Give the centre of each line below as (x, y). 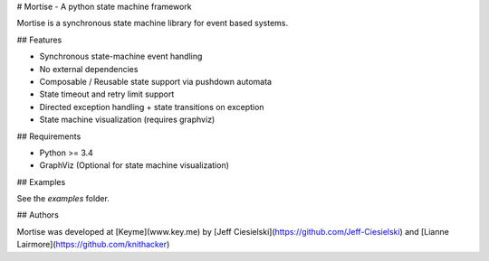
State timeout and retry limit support (107, 94)
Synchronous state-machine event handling (121, 56)
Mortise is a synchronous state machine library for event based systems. (153, 23)
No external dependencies (89, 69)
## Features (39, 40)
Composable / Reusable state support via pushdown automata (155, 81)
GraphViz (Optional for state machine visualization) (134, 165)
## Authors (38, 215)
